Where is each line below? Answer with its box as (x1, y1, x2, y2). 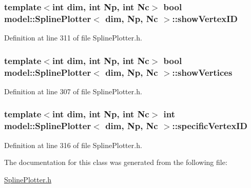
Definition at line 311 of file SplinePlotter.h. (4, 32, 142, 43)
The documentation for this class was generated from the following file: (4, 157, 227, 168)
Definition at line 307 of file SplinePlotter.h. (4, 86, 142, 96)
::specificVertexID (172, 119, 247, 132)
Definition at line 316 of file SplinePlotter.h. (4, 139, 142, 150)
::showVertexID (172, 12, 238, 25)
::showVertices (172, 66, 233, 78)
